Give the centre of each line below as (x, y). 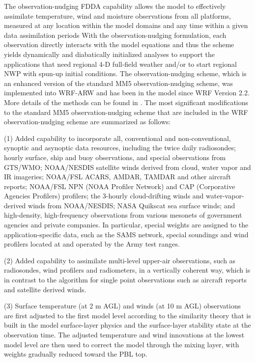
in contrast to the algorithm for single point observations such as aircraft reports (125, 280)
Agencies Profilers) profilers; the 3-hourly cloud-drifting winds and (104, 196)
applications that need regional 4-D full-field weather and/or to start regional (120, 64)
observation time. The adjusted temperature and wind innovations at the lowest (124, 334)
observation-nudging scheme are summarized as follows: (87, 122)
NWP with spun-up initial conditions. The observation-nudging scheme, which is (125, 73)
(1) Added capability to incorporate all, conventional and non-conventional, (117, 138)
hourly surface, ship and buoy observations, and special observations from (115, 157)
